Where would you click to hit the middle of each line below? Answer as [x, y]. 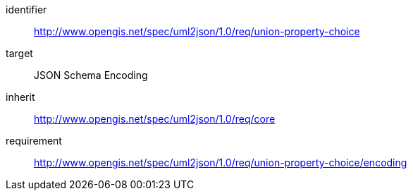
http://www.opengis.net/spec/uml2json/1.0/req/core [155, 119]
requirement [34, 141]
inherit [20, 97]
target [19, 53]
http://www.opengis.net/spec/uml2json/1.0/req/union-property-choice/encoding [221, 163]
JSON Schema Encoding [91, 75]
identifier [26, 10]
